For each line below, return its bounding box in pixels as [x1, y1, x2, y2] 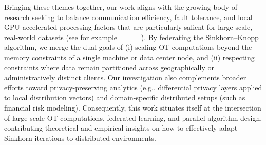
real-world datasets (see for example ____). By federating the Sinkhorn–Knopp [4, 31, 259, 42]
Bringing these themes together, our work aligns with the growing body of [4, 2, 238, 12]
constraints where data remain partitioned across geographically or [4, 62, 214, 72]
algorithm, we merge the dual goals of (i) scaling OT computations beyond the [4, 42, 252, 52]
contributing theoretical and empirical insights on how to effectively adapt [4, 122, 238, 133]
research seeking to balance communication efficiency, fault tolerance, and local [4, 11, 253, 22]
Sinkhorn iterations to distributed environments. [4, 132, 157, 143]
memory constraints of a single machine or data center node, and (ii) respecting [4, 51, 255, 62]
